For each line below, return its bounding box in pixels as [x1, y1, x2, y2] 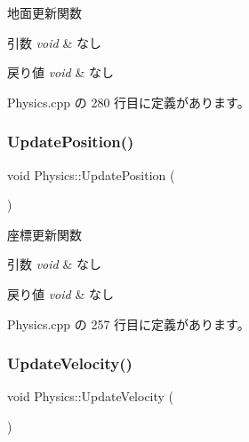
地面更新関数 [7, 4, 82, 21]
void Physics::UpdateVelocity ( [7, 387, 174, 406]
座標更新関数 [7, 225, 82, 243]
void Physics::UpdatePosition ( [7, 165, 175, 184]
